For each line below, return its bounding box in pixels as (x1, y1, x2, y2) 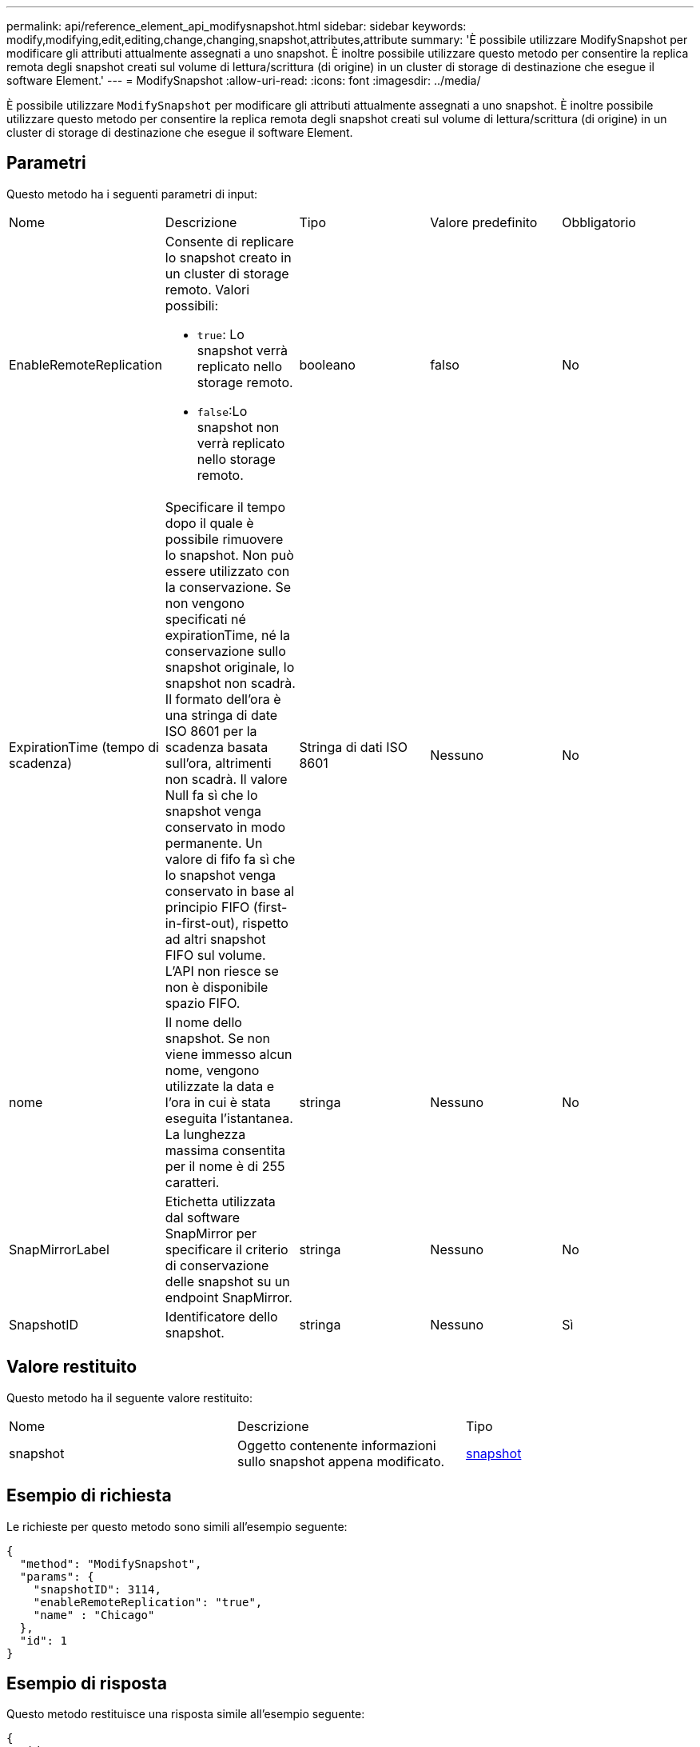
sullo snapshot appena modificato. (237, 1453, 445, 1469)
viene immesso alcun (165, 1045, 292, 1062)
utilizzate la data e (165, 1077, 274, 1094)
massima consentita (165, 1141, 285, 1158)
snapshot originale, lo (165, 658, 295, 675)
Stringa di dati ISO (299, 738, 408, 755)
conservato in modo (165, 818, 285, 835)
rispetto (242, 914, 288, 931)
